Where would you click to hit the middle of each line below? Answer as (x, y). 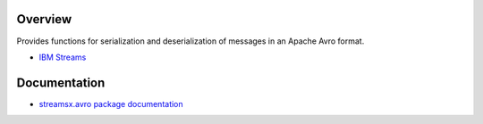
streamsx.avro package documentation (111, 103)
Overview (44, 19)
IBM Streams (63, 57)
